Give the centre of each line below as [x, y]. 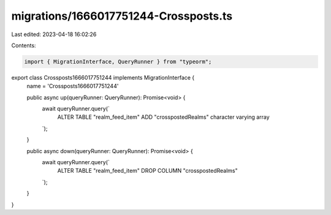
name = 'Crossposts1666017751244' [73, 86]
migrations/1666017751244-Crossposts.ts [122, 16]
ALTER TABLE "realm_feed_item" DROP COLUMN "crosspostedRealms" [148, 171]
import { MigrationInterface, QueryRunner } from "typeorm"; [118, 62]
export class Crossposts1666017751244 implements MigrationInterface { [103, 77]
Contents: [24, 45]
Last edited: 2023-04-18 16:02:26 [54, 34]
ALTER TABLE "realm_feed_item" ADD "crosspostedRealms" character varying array [163, 117]
